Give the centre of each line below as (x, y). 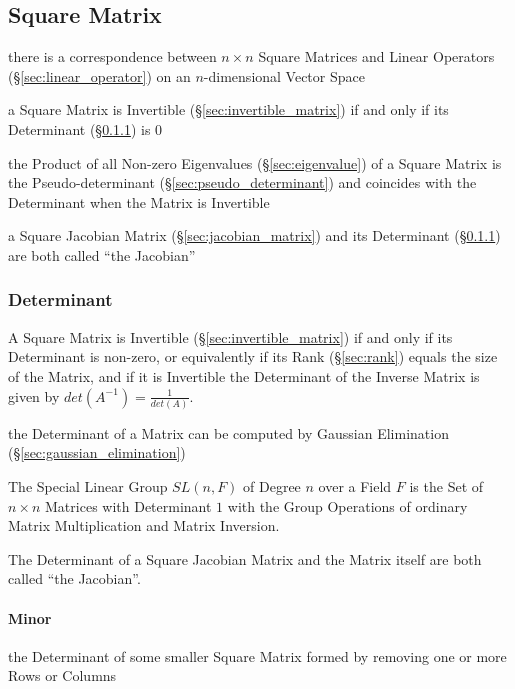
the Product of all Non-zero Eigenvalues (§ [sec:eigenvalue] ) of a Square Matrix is (255, 162)
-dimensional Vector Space (284, 75)
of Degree (272, 486)
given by (34, 395)
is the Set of (446, 486)
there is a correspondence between (112, 56)
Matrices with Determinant (128, 505)
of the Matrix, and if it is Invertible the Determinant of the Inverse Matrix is (244, 375)
